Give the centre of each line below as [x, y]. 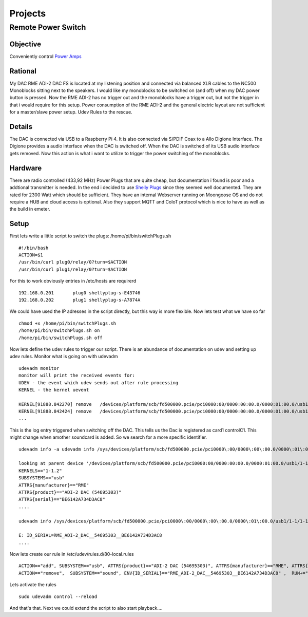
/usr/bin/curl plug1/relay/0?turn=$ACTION [73, 269]
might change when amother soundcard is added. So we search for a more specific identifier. [108, 437]
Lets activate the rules [33, 585]
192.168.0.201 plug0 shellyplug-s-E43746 [80, 293]
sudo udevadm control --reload [58, 596]
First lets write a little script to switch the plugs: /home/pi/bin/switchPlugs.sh [90, 236]
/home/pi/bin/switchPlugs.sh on [59, 331]
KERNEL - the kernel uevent [54, 390]
